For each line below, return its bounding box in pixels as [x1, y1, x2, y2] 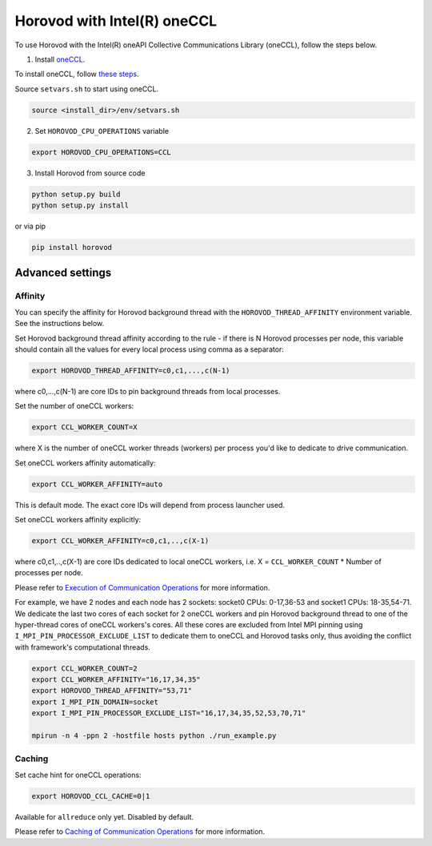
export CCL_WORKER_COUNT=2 [31, 663, 138, 673]
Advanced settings [14, 266, 112, 280]
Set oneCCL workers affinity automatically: [14, 457, 156, 468]
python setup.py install [31, 201, 130, 210]
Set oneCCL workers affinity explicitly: [14, 515, 142, 524]
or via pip [14, 221, 46, 232]
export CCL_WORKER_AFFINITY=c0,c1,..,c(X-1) [31, 536, 210, 545]
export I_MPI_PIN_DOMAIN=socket [31, 697, 159, 707]
